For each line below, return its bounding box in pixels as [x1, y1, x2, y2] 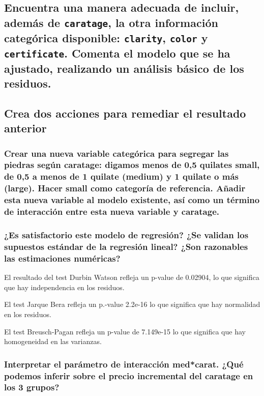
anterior [4, 120, 47, 136]
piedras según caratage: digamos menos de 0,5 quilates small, [4, 158, 260, 171]
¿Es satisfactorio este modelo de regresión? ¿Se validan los [4, 229, 249, 241]
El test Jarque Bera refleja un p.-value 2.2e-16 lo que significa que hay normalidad [4, 299, 260, 309]
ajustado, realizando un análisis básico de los [4, 60, 244, 76]
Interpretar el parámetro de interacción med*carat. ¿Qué [4, 357, 244, 370]
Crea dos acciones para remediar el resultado [4, 105, 246, 121]
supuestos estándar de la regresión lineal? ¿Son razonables [4, 240, 248, 252]
